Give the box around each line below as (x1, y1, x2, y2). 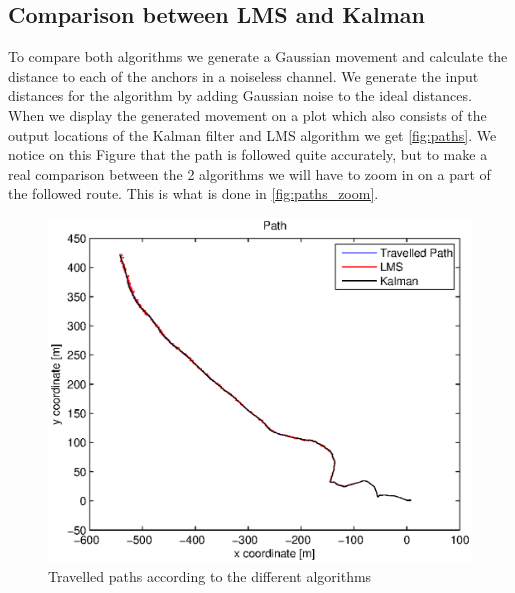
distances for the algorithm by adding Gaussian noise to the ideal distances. (8, 85, 472, 106)
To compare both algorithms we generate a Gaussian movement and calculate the (8, 46, 508, 67)
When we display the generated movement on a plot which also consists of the (8, 104, 487, 125)
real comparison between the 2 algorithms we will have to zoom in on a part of (8, 163, 491, 184)
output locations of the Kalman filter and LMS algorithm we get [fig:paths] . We (8, 124, 497, 145)
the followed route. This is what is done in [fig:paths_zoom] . (8, 183, 379, 204)
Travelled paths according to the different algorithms (48, 566, 372, 587)
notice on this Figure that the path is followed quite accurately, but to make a (8, 144, 488, 165)
